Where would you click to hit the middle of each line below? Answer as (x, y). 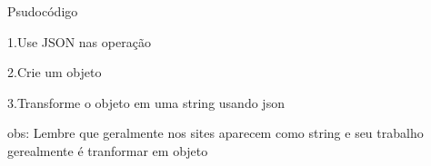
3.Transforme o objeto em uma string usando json (146, 102)
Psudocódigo (43, 11)
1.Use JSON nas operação (79, 41)
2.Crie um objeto (55, 72)
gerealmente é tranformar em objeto (108, 150)
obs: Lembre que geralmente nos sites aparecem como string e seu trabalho (215, 133)
